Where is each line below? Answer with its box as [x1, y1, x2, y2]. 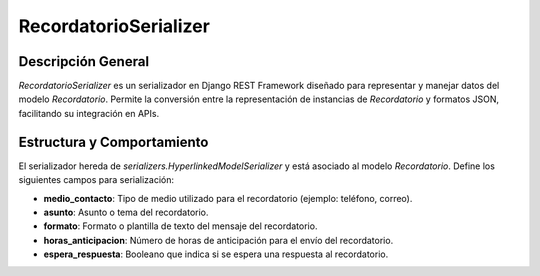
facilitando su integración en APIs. [18, 107, 160, 119]
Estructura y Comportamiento [18, 133, 209, 150]
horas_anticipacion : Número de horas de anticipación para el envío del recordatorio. [43, 234, 394, 246]
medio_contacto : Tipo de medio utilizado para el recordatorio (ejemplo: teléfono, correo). [43, 192, 413, 204]
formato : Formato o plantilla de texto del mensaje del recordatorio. [43, 220, 318, 232]
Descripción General [18, 53, 150, 70]
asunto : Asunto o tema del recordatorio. [43, 206, 209, 218]
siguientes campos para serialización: [18, 174, 175, 186]
